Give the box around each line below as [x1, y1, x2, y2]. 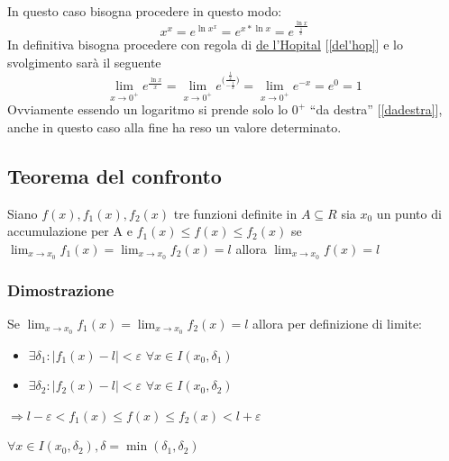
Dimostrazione [7, 278, 115, 301]
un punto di [376, 203, 442, 222]
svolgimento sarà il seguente [7, 52, 161, 71]
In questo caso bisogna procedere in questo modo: [7, 2, 282, 20]
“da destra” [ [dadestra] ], [309, 100, 443, 119]
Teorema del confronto [7, 161, 222, 189]
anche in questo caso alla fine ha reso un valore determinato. [7, 117, 342, 136]
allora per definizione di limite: [252, 313, 422, 332]
